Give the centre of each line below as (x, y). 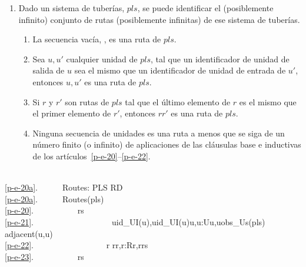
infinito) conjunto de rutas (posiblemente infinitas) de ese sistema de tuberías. (159, 19)
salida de (49, 70)
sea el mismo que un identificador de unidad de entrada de (180, 70)
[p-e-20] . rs (44, 210)
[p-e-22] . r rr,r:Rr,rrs (76, 245)
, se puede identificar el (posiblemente (205, 8)
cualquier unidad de (102, 59)
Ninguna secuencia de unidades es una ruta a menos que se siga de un (159, 133)
